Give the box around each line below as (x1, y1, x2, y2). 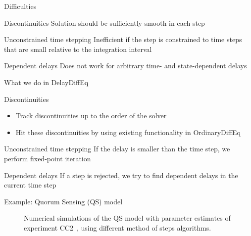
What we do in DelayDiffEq (4, 77, 89, 87)
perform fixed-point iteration (4, 153, 91, 163)
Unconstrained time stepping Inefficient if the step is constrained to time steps (4, 34, 242, 45)
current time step (4, 180, 56, 190)
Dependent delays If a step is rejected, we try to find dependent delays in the (4, 170, 238, 180)
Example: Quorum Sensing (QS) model (4, 196, 123, 206)
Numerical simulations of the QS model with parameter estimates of (24, 213, 231, 223)
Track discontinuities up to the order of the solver (15, 110, 167, 121)
